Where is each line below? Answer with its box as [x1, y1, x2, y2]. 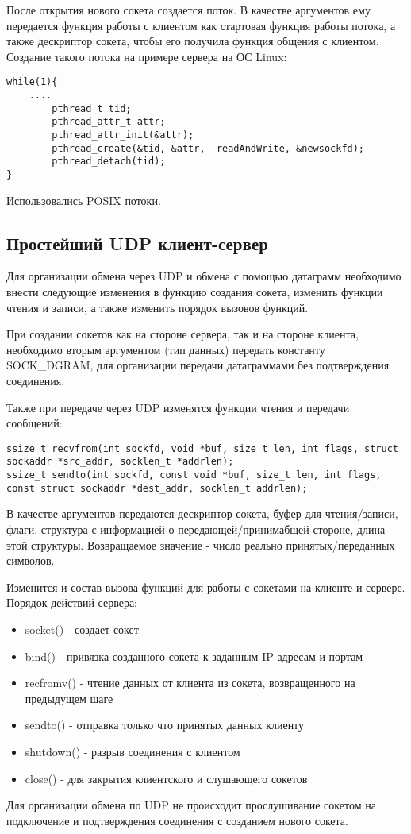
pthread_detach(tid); [52, 156, 166, 168]
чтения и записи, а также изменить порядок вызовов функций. [6, 299, 309, 315]
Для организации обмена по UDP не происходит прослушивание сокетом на [6, 797, 376, 813]
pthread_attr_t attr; [52, 116, 166, 128]
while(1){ [6, 76, 58, 88]
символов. [6, 552, 55, 569]
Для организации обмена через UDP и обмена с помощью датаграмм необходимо [6, 268, 401, 284]
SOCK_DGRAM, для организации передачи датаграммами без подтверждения [6, 357, 390, 373]
